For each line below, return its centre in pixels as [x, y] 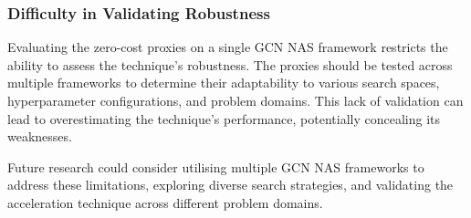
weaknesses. [40, 136]
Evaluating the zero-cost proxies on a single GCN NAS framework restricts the [228, 47]
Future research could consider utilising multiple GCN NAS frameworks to [216, 166]
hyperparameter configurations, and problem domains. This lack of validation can [235, 100]
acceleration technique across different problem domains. [165, 202]
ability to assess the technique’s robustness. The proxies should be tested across [230, 64]
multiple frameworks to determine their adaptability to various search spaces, [224, 83]
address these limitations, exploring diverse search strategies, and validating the [230, 185]
